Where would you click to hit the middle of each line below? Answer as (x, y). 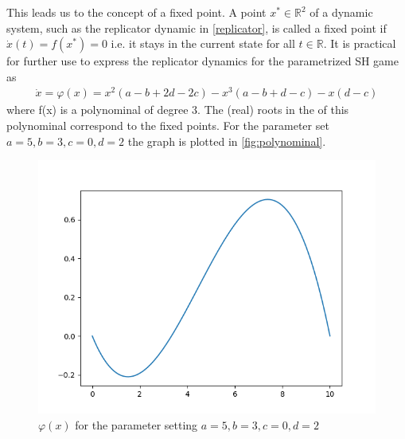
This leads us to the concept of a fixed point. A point (136, 12)
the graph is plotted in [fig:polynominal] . (227, 141)
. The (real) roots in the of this (273, 110)
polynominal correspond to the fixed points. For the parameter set (168, 125)
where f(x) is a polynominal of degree (97, 110)
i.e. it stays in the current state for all (203, 43)
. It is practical (360, 43)
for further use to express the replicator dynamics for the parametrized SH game (202, 61)
